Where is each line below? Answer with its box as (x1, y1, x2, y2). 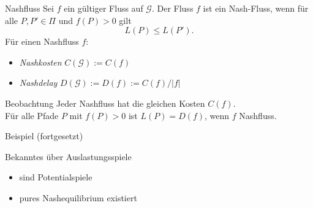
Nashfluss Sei (5, 2, 54, 14)
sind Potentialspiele (19, 171, 92, 183)
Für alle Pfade (5, 109, 59, 121)
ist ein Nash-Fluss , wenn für (203, 2, 309, 14)
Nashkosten (19, 55, 62, 68)
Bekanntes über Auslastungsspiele (5, 150, 132, 163)
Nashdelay (19, 76, 58, 89)
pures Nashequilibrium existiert (19, 191, 137, 204)
